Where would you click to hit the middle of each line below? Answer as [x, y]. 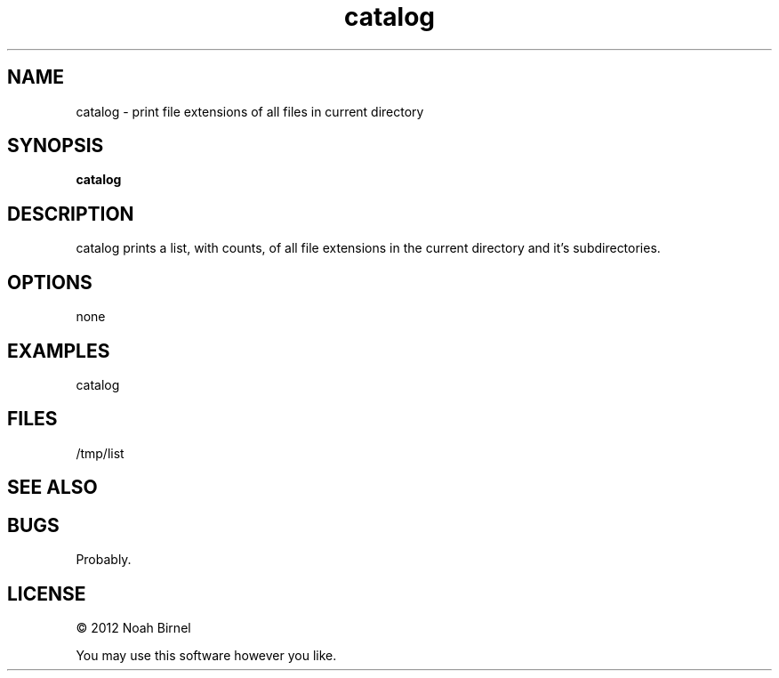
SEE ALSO [52, 488]
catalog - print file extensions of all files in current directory [250, 111]
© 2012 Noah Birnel [133, 627]
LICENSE [47, 593]
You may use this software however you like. [206, 655]
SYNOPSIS [56, 146]
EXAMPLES [59, 351]
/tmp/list [100, 453]
